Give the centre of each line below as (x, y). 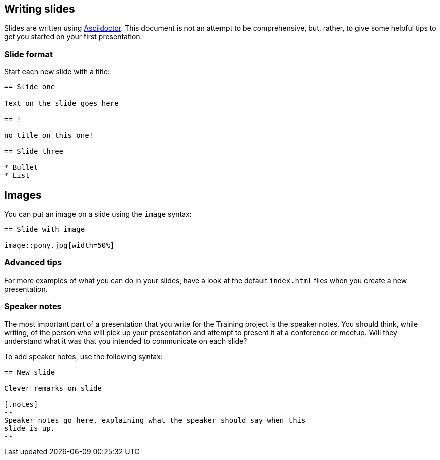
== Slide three (34, 152)
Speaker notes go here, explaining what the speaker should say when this (155, 420)
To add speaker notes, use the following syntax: (83, 356)
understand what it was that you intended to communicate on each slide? (126, 341)
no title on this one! (49, 135)
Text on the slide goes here (61, 103)
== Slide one (30, 87)
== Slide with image (45, 229)
